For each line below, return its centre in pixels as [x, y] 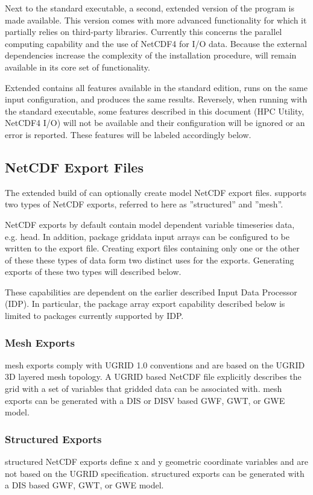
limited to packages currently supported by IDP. [94, 316]
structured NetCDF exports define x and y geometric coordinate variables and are [156, 462]
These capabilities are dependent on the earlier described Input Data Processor [151, 292]
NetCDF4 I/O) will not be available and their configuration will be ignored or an [155, 123]
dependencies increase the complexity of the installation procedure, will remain [151, 55]
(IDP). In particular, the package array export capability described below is [145, 304]
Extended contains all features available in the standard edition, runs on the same [156, 87]
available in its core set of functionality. [77, 67]
